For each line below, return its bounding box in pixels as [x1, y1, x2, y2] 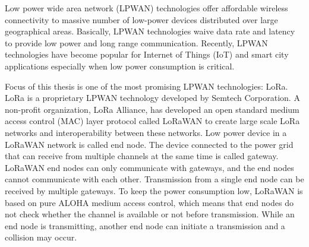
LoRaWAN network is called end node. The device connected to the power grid [5, 138, 294, 150]
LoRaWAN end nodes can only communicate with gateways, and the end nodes [5, 161, 294, 173]
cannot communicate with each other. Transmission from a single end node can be [5, 173, 304, 185]
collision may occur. [5, 231, 77, 243]
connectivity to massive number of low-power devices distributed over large [5, 13, 278, 26]
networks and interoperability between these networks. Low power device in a [5, 126, 287, 138]
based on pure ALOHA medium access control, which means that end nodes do [5, 196, 294, 208]
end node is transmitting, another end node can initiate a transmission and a [5, 219, 285, 232]
